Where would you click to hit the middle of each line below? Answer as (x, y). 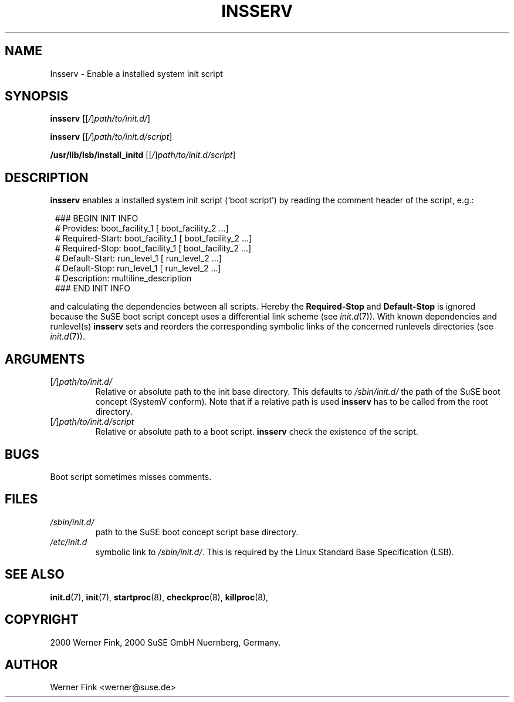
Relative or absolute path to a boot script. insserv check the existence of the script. (257, 432)
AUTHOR (31, 664)
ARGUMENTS (45, 359)
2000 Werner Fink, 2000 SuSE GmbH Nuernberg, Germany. (165, 642)
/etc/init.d (69, 542)
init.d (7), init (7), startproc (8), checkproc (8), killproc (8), (159, 597)
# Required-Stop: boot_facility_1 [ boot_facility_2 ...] (153, 248)
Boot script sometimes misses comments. (131, 476)
